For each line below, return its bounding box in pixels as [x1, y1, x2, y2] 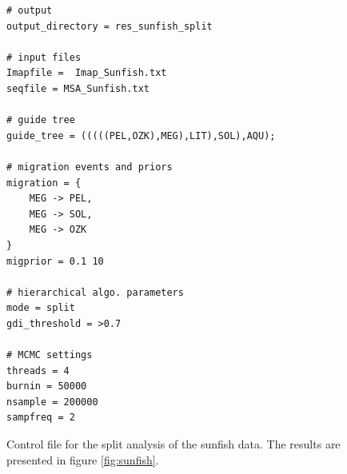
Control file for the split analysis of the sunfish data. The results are [6, 436, 341, 452]
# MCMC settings [6, 349, 93, 361]
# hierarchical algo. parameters [6, 286, 184, 298]
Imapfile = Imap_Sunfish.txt [6, 67, 167, 79]
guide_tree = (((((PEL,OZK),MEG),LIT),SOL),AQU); [6, 129, 276, 141]
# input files [6, 51, 82, 63]
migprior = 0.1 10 [6, 255, 104, 267]
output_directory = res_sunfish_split [6, 20, 213, 32]
